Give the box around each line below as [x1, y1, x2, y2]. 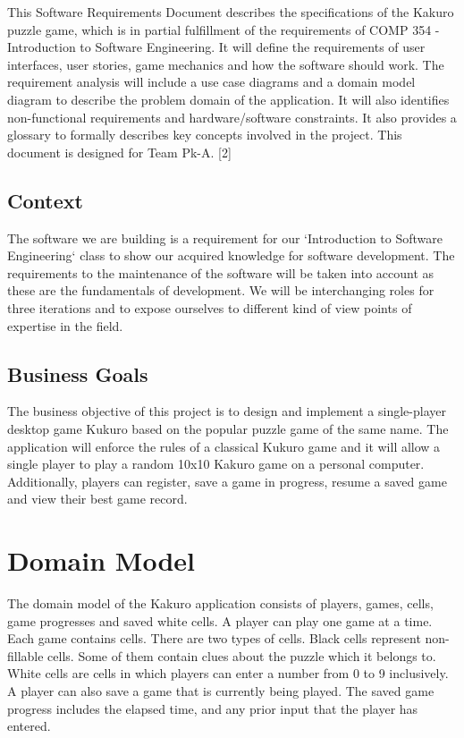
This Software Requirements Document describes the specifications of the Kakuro [7, 3, 454, 21]
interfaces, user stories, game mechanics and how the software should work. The [7, 55, 444, 73]
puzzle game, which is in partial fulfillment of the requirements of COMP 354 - [7, 20, 440, 38]
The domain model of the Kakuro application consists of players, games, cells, [7, 594, 434, 612]
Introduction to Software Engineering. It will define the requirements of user [7, 38, 426, 56]
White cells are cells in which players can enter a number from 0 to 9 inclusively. [7, 664, 449, 683]
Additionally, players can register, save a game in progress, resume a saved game [7, 471, 447, 490]
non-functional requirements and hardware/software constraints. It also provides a [7, 107, 457, 126]
